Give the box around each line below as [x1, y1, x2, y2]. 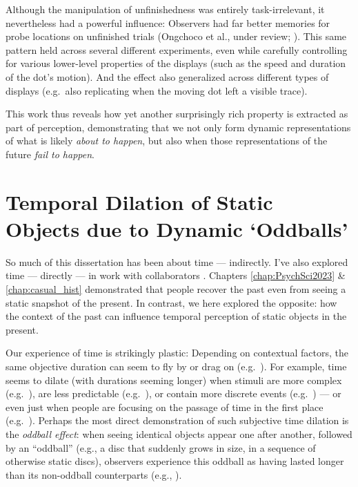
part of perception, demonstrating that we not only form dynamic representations [6, 120, 351, 134]
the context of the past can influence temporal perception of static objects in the [6, 309, 347, 323]
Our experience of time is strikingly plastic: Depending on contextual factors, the [6, 345, 348, 360]
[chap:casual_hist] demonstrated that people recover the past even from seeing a [6, 282, 346, 296]
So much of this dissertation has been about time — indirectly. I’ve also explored [6, 254, 348, 269]
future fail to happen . [6, 146, 95, 161]
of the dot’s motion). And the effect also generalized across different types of [6, 69, 329, 84]
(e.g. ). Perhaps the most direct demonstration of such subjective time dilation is [6, 413, 349, 428]
